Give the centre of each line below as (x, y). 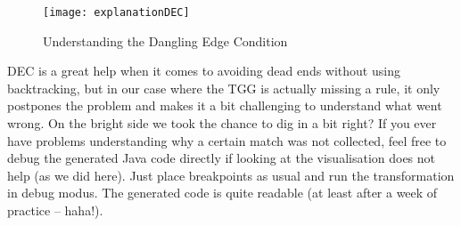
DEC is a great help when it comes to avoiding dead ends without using (204, 71)
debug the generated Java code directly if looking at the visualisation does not (222, 158)
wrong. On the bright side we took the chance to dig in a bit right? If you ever (222, 123)
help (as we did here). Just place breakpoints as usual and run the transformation (231, 175)
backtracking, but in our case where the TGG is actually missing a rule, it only (224, 88)
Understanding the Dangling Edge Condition (165, 40)
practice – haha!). (55, 210)
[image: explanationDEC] (116, 12)
